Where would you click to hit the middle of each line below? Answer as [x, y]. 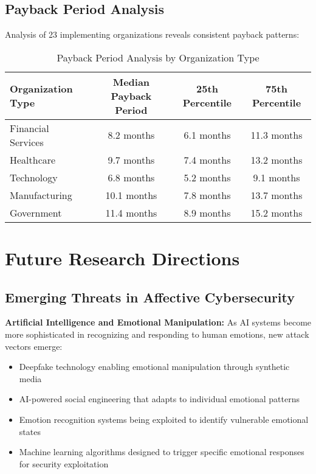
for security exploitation [64, 463]
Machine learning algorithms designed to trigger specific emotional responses [162, 452]
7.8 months [207, 195]
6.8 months [131, 177]
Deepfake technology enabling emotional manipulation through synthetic [154, 367]
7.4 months [207, 159]
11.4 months [131, 212]
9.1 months [276, 177]
